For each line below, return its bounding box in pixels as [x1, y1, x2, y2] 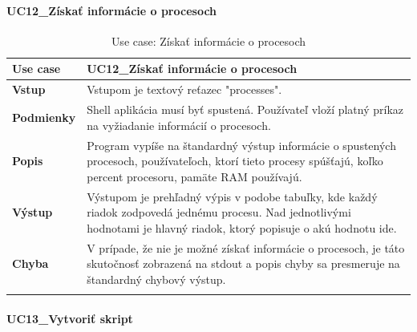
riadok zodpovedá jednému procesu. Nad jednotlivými [87, 204, 351, 221]
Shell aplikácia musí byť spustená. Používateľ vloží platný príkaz [87, 101, 404, 118]
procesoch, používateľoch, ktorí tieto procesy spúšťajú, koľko [87, 152, 383, 169]
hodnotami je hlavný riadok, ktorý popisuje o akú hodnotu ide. [87, 219, 397, 236]
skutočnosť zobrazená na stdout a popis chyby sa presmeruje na [87, 255, 400, 272]
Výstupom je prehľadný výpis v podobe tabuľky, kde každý [87, 188, 378, 204]
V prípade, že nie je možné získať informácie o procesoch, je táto [87, 239, 405, 256]
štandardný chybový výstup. [87, 270, 226, 287]
